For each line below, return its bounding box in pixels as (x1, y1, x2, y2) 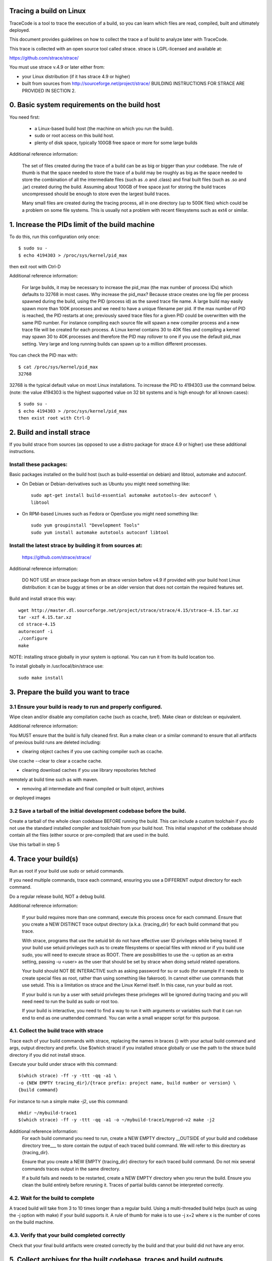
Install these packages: (9, 461, 68, 468)
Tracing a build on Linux (9, 7, 86, 15)
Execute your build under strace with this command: (9, 1061, 118, 1067)
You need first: (9, 114, 40, 120)
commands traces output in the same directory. (22, 1166, 120, 1172)
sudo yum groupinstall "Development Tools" (31, 523, 140, 528)
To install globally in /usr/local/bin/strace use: (9, 663, 104, 669)
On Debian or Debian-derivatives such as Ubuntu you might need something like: (22, 481, 190, 487)
